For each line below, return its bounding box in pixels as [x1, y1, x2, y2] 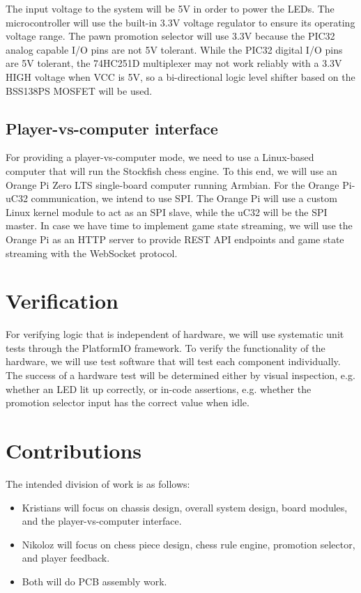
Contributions [6, 436, 142, 464]
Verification [6, 286, 118, 315]
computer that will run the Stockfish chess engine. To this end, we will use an [6, 163, 337, 178]
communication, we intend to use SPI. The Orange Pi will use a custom [31, 191, 337, 206]
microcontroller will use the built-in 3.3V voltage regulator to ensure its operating [6, 15, 355, 29]
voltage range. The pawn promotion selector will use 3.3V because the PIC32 [6, 29, 335, 43]
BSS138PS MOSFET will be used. [6, 83, 153, 98]
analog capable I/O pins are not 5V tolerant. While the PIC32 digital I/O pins [6, 42, 343, 56]
